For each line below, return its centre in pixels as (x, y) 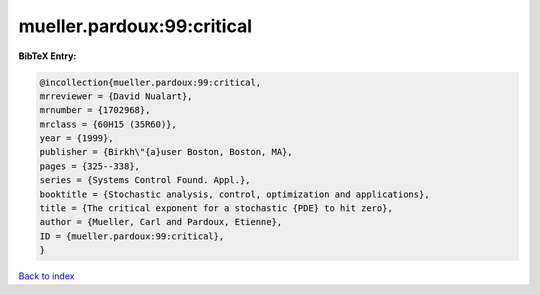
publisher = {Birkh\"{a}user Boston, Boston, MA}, (166, 152)
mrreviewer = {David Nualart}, (116, 96)
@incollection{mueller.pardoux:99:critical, (150, 82)
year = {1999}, (76, 138)
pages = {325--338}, (89, 166)
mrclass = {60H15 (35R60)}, (108, 124)
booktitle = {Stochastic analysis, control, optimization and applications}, (234, 194)
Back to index (46, 276)
